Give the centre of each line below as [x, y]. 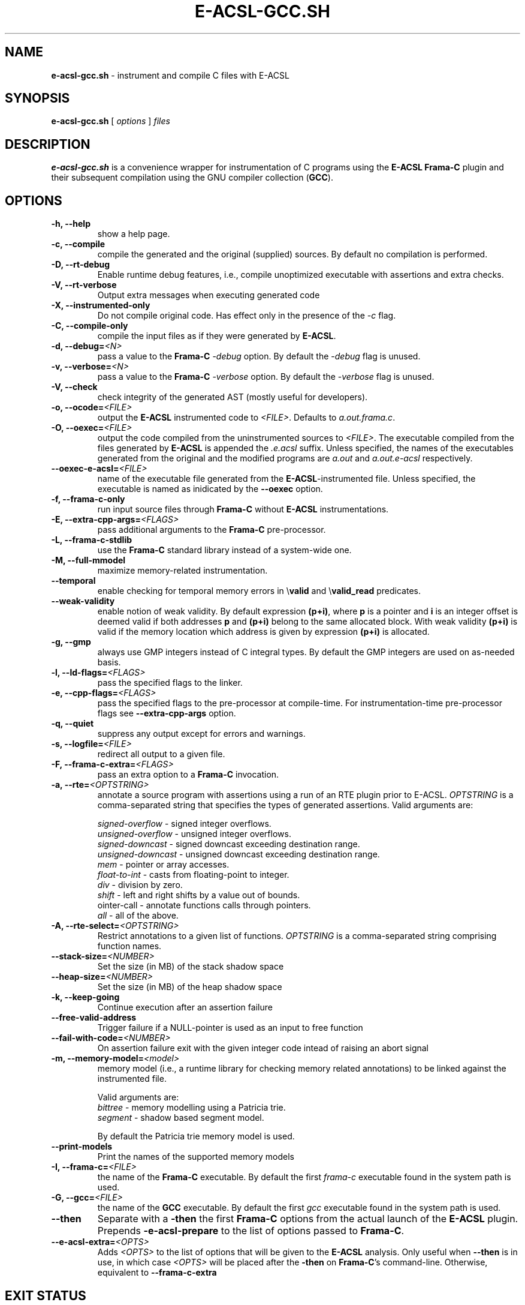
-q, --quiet [73, 724]
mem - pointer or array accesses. [163, 865]
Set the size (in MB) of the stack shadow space [191, 967]
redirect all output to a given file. [161, 754]
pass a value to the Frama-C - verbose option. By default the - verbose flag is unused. [266, 377]
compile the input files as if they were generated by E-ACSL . [217, 336]
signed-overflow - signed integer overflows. [184, 824]
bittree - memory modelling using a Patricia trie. [191, 1108]
